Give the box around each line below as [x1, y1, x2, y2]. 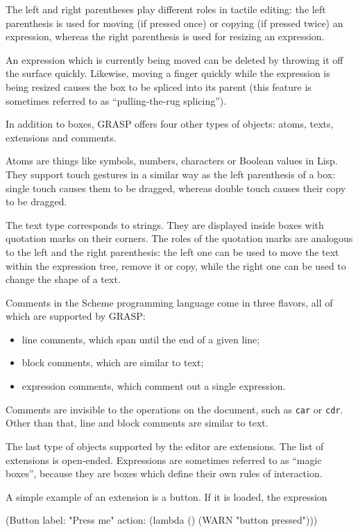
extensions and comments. [6, 130, 117, 144]
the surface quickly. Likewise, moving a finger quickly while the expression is [6, 66, 330, 80]
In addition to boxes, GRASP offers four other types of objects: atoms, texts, [6, 117, 334, 131]
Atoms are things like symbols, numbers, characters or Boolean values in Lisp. [6, 153, 338, 168]
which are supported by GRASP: [6, 309, 146, 323]
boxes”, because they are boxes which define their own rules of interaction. [6, 466, 323, 481]
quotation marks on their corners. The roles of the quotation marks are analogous [6, 231, 353, 246]
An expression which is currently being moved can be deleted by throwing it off [6, 52, 343, 67]
